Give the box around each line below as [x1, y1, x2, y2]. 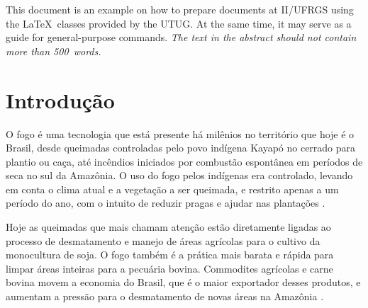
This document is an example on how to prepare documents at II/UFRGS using [6, 2, 354, 16]
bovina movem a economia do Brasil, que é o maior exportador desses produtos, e [6, 275, 361, 290]
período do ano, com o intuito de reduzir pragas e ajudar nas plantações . [6, 195, 325, 210]
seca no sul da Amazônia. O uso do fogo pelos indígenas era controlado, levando [6, 168, 353, 183]
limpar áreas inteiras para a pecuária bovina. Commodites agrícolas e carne [6, 261, 333, 275]
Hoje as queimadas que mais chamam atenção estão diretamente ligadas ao [6, 219, 331, 234]
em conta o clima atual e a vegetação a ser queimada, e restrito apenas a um [6, 181, 339, 196]
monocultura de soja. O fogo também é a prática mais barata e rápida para [6, 247, 334, 262]
